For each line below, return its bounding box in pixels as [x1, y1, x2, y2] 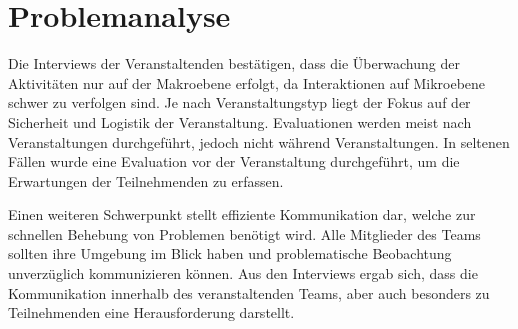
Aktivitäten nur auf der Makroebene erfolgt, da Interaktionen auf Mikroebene [8, 72, 486, 93]
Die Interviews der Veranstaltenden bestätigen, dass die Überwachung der [8, 53, 460, 74]
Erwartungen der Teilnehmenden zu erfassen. [8, 170, 284, 191]
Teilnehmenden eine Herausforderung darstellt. [8, 302, 295, 323]
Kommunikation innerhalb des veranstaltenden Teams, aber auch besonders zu [8, 282, 490, 303]
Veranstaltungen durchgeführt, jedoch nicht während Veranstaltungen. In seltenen [8, 131, 510, 152]
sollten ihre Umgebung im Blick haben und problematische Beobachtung [8, 243, 452, 264]
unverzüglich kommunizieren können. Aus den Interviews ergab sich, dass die [8, 263, 478, 284]
